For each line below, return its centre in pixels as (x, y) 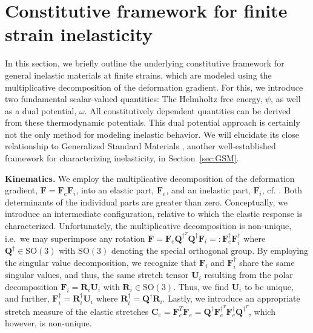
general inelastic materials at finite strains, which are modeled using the (138, 75)
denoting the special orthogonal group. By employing (210, 251)
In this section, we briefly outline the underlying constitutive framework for (145, 63)
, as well (286, 99)
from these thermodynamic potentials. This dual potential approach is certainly (153, 122)
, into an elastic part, (115, 190)
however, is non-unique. (48, 323)
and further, (27, 298)
